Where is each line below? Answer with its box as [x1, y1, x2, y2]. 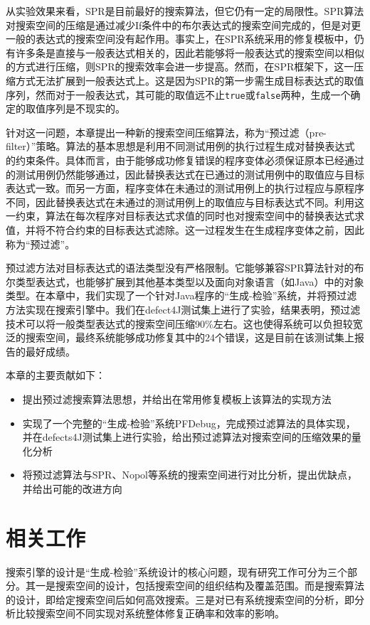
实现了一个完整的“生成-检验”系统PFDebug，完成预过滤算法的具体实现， [22, 415, 356, 430]
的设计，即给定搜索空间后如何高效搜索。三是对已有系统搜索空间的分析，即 [6, 592, 354, 607]
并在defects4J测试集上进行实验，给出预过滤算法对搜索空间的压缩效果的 [22, 429, 351, 444]
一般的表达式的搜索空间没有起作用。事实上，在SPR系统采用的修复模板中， [6, 31, 354, 46]
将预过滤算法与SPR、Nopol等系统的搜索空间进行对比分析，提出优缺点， [22, 467, 357, 482]
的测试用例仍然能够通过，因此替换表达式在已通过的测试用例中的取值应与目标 [6, 166, 364, 181]
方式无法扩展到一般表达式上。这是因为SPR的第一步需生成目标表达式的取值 [15, 73, 364, 87]
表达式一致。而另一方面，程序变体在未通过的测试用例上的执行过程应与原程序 [6, 181, 364, 196]
